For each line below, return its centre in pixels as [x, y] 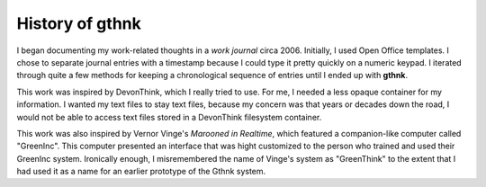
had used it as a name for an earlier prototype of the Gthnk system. [141, 172]
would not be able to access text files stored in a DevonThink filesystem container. [169, 117]
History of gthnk [79, 23]
